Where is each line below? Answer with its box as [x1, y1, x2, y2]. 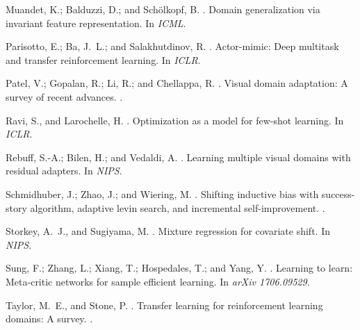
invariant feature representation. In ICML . [6, 15, 186, 30]
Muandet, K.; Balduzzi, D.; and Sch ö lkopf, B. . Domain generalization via [6, 2, 320, 16]
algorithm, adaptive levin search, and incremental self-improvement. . [30, 200, 325, 215]
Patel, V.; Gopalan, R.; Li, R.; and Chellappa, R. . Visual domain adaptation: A [6, 76, 348, 90]
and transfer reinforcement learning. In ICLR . [6, 52, 201, 67]
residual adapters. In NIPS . [6, 163, 122, 178]
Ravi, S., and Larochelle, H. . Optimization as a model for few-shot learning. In [6, 113, 344, 127]
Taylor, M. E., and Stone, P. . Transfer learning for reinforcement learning [6, 297, 323, 312]
